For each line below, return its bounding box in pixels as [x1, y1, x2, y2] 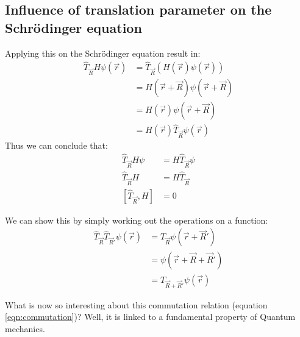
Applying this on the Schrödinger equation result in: [5, 46, 201, 59]
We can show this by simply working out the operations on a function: [5, 213, 268, 226]
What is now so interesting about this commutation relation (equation [5, 298, 268, 311]
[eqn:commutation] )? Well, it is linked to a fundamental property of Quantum [5, 310, 296, 323]
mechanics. [5, 322, 45, 335]
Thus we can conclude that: [5, 139, 108, 152]
